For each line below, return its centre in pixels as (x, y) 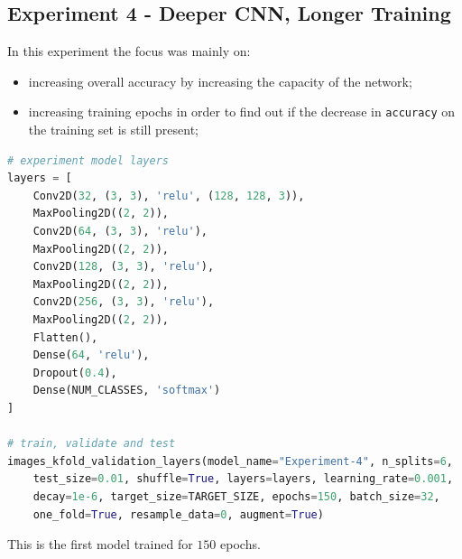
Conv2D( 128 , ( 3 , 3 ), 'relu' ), (124, 267)
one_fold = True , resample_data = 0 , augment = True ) (178, 514)
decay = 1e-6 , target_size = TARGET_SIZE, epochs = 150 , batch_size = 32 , (236, 496)
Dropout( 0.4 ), (75, 373)
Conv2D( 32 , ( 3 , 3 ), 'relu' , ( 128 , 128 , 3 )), (169, 196)
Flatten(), (65, 337)
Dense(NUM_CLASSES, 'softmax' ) (127, 391)
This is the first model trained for (100, 544)
